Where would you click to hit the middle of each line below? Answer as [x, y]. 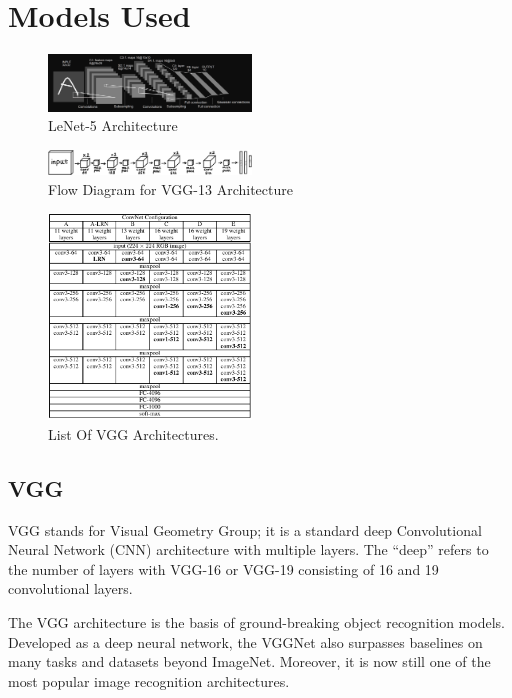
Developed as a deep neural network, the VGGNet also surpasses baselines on [245, 641]
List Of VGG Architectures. [133, 433]
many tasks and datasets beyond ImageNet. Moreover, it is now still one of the [249, 661]
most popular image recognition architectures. [149, 680]
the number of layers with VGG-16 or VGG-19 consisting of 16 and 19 [223, 568]
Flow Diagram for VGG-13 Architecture [170, 188]
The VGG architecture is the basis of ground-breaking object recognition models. [256, 622]
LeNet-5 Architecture [113, 125]
